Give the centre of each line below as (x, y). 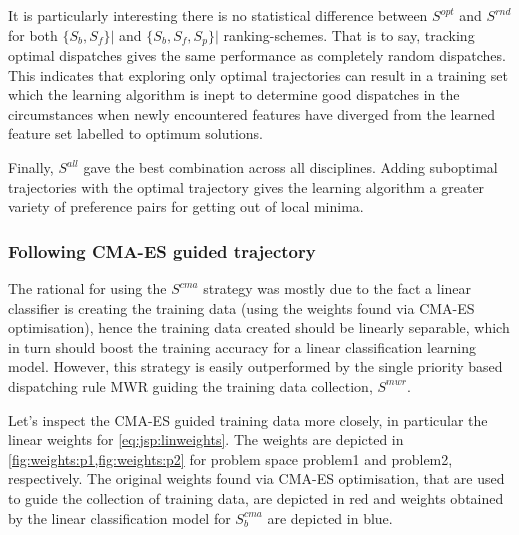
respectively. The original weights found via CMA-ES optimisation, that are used (256, 478)
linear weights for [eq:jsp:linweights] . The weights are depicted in (206, 439)
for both (33, 34)
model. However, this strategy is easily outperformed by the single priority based (255, 366)
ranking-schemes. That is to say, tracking (349, 34)
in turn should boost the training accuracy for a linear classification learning (242, 346)
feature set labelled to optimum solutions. (135, 133)
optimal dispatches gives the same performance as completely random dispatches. (257, 55)
